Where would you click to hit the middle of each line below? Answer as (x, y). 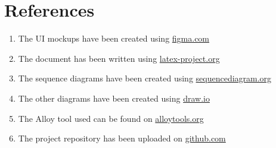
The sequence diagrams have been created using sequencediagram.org (145, 78)
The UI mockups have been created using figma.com (114, 38)
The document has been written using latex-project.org (119, 58)
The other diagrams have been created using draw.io (114, 98)
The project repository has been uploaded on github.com (122, 138)
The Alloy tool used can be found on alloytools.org (111, 118)
